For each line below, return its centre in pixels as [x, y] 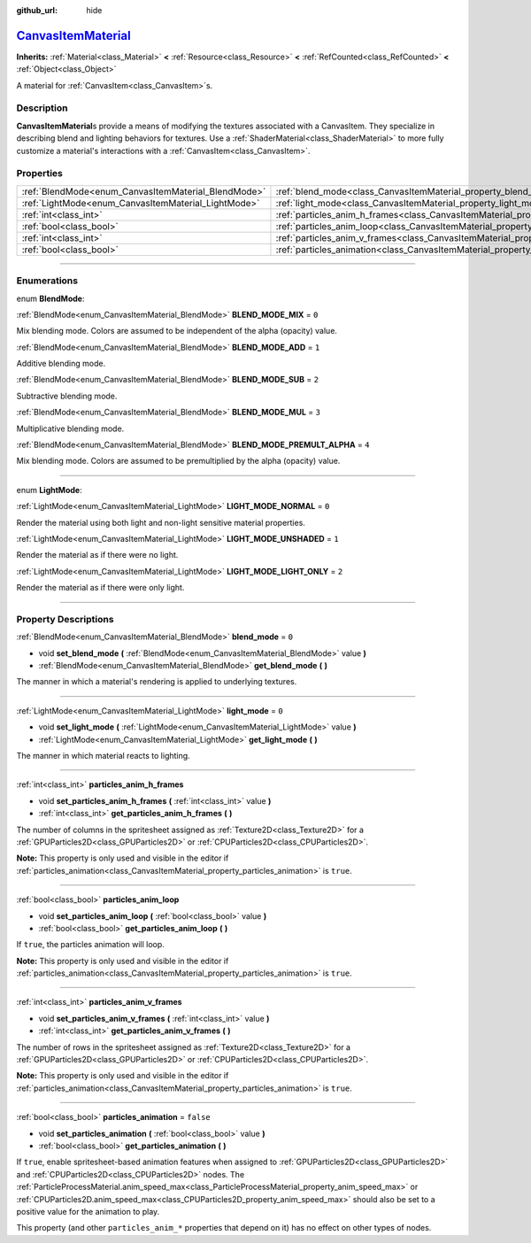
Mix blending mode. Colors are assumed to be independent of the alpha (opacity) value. [177, 331]
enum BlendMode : [50, 298]
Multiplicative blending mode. [70, 428]
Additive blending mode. [61, 364]
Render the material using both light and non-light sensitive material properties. [161, 522]
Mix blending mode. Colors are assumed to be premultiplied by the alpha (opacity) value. [178, 461]
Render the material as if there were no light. [97, 555]
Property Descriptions [65, 619]
